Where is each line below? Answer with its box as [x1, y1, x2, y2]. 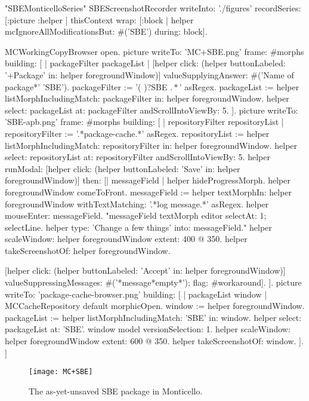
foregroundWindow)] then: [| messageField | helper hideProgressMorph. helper [5, 174, 291, 186]
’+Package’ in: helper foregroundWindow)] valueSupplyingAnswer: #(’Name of [5, 68, 294, 81]
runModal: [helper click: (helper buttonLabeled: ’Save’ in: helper [5, 162, 240, 175]
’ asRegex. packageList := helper [179, 80, 299, 93]
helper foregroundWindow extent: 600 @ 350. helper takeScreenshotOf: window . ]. [5, 335, 304, 347]
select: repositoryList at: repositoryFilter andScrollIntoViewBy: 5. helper [5, 151, 270, 163]
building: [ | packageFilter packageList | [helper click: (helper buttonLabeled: [5, 57, 286, 69]
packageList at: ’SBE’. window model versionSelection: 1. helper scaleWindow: [5, 323, 291, 335]
